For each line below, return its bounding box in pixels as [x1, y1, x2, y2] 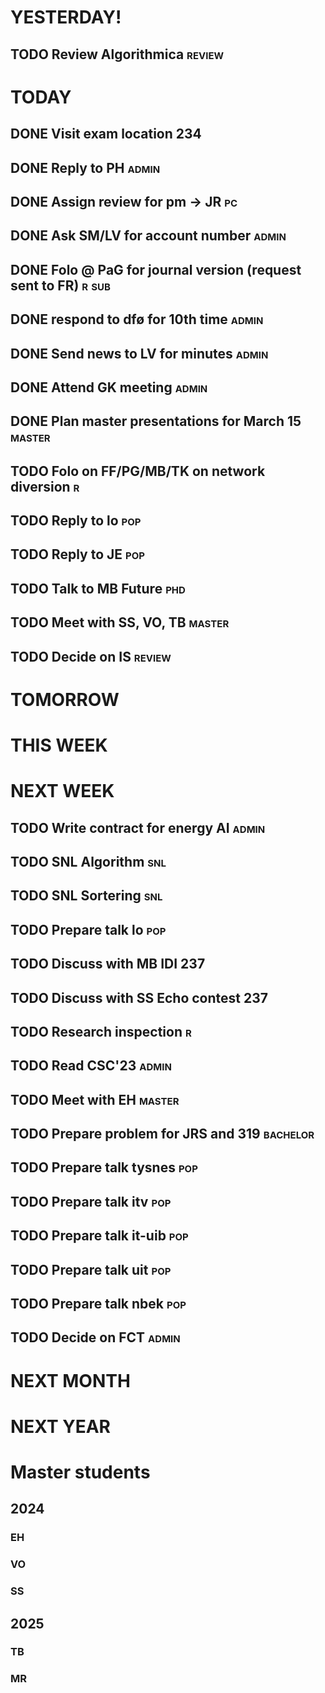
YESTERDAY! [10, 6, 122, 29]
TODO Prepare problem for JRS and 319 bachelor [10, 1126, 315, 1143]
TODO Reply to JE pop [10, 546, 146, 563]
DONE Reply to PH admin [10, 159, 161, 176]
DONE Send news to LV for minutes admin [10, 345, 269, 362]
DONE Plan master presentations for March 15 [10, 413, 302, 430]
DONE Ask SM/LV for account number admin [10, 227, 287, 245]
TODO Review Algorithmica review [10, 46, 225, 63]
